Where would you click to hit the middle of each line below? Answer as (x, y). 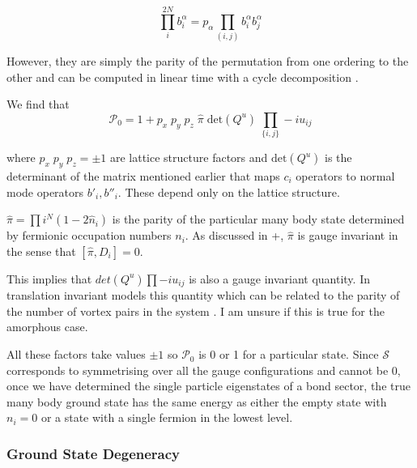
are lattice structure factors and (189, 157)
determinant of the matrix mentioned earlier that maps (143, 176)
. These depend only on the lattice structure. (229, 191)
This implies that (49, 278)
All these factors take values (76, 354)
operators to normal (345, 176)
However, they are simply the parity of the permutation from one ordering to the (208, 61)
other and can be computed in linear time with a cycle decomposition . (183, 77)
